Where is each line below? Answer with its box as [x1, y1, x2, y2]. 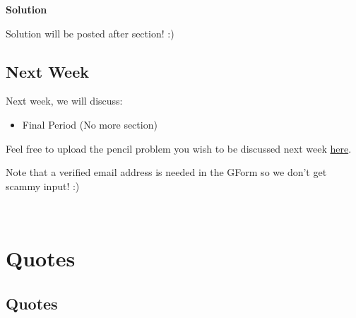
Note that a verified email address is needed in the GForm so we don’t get [6, 165, 327, 179]
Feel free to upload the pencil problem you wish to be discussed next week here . [6, 141, 352, 155]
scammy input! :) [6, 178, 80, 193]
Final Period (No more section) [22, 117, 158, 131]
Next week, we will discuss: [6, 93, 123, 108]
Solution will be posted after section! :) [6, 25, 174, 40]
